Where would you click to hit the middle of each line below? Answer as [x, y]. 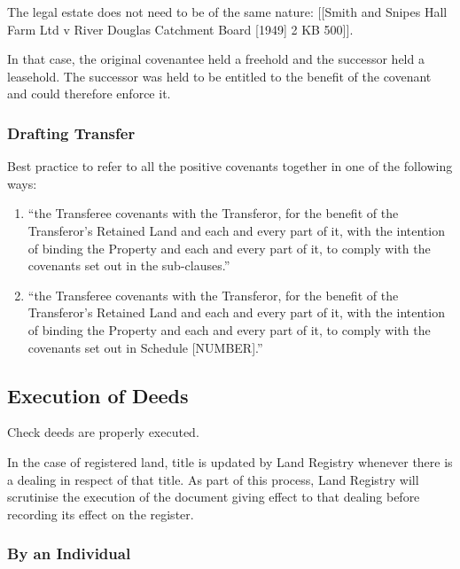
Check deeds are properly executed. [103, 432]
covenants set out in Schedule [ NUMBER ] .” [145, 347]
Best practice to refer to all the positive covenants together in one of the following [230, 166]
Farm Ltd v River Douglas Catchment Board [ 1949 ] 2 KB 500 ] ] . [180, 29]
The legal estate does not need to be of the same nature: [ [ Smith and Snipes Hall [227, 12]
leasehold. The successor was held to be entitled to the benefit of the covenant [219, 76]
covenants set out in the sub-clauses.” [129, 265]
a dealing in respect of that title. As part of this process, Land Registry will [213, 479]
